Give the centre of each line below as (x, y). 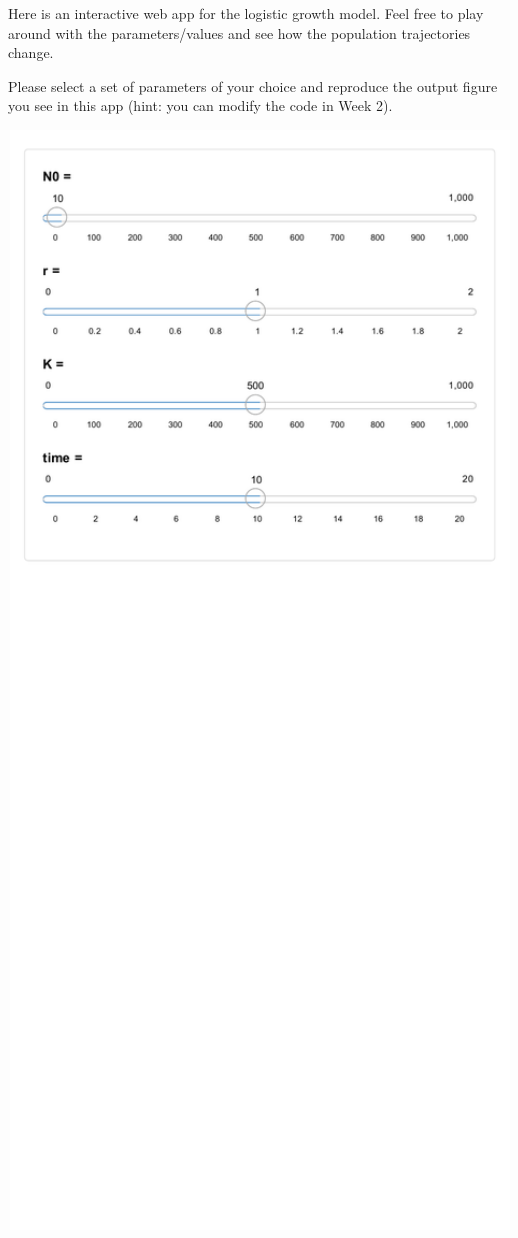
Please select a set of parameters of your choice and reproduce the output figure (253, 85)
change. (31, 52)
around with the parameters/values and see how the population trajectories (239, 32)
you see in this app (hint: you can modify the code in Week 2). (200, 105)
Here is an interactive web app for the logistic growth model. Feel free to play (246, 13)
